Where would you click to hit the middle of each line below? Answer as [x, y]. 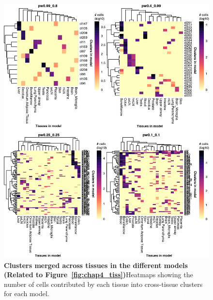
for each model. [27, 293]
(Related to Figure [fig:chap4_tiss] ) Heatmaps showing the [99, 275]
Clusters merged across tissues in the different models [96, 265]
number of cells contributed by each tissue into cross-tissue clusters [103, 284]
